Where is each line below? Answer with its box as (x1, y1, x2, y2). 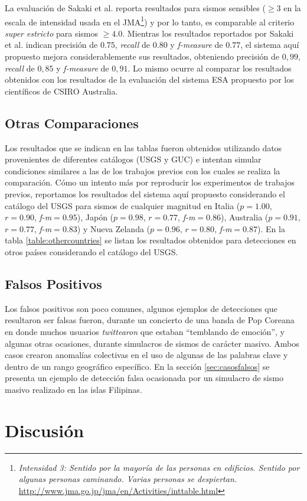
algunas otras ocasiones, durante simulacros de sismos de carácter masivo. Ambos (5, 337, 299, 349)
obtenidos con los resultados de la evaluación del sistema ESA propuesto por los (5, 73, 294, 86)
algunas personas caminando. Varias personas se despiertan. (18, 473, 237, 485)
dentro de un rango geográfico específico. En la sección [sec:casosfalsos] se (5, 360, 270, 372)
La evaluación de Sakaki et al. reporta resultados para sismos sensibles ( (5, 2, 266, 14)
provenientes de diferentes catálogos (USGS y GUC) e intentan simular (5, 153, 262, 165)
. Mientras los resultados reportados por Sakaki (122, 27, 294, 39)
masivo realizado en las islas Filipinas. (5, 383, 142, 395)
